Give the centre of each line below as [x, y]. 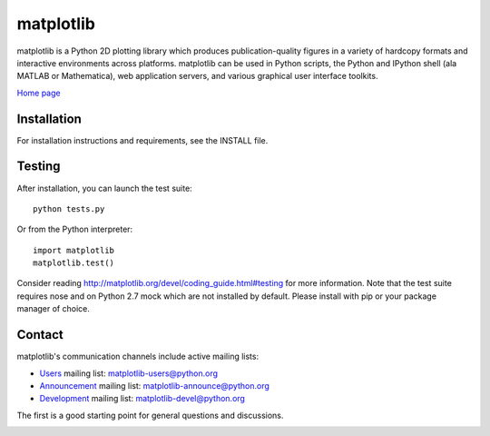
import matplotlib [74, 250]
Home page [39, 93]
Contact [40, 335]
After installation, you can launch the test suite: [104, 188]
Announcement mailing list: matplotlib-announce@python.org [154, 385]
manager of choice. [53, 309]
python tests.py [69, 208]
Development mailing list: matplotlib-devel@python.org [142, 399]
